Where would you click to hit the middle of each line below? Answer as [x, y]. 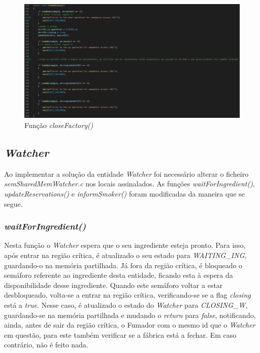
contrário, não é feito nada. [46, 345]
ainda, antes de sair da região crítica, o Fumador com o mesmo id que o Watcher [130, 325]
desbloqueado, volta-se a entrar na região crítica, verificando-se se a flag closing [127, 295]
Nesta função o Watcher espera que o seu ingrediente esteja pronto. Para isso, [125, 245]
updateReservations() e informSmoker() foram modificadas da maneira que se [124, 194]
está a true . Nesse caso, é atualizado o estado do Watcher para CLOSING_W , [126, 304]
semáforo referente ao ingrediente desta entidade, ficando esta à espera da [119, 275]
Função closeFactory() [59, 125]
